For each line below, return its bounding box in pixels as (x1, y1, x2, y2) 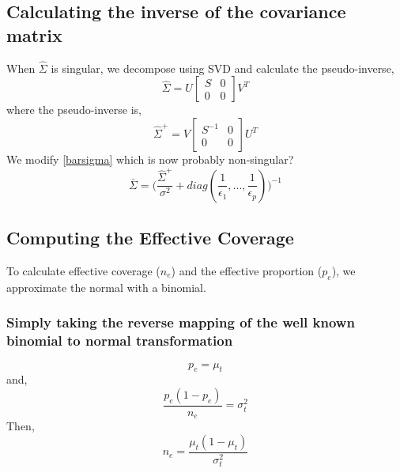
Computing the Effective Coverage (6, 225, 294, 250)
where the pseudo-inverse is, (6, 101, 142, 118)
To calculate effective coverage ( (6, 262, 160, 278)
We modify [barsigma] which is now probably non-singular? (6, 151, 294, 167)
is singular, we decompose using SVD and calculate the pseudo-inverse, (51, 59, 394, 76)
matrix (6, 22, 62, 47)
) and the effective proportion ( (171, 262, 323, 278)
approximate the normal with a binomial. (6, 278, 206, 295)
